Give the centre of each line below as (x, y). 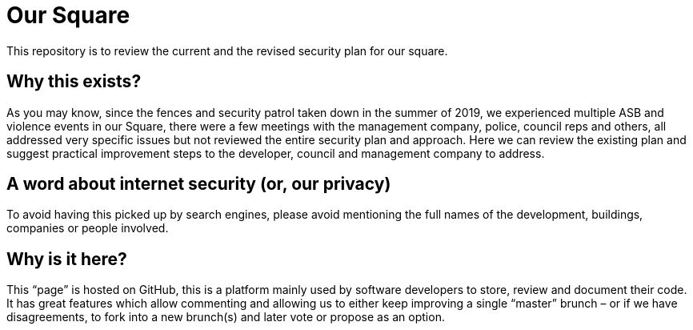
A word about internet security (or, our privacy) (199, 184)
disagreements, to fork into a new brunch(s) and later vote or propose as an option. (226, 317)
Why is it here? (67, 259)
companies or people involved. (88, 228)
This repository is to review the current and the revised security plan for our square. (227, 50)
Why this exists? (74, 82)
